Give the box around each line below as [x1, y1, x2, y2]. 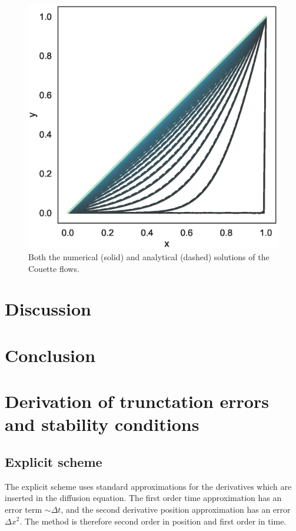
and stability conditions [5, 412, 199, 436]
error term [5, 503, 42, 515]
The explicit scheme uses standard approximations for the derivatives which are [5, 480, 292, 492]
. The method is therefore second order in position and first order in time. [19, 515, 287, 527]
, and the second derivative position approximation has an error [61, 503, 291, 515]
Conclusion [5, 343, 96, 367]
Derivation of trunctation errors [5, 389, 269, 413]
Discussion [5, 297, 91, 321]
